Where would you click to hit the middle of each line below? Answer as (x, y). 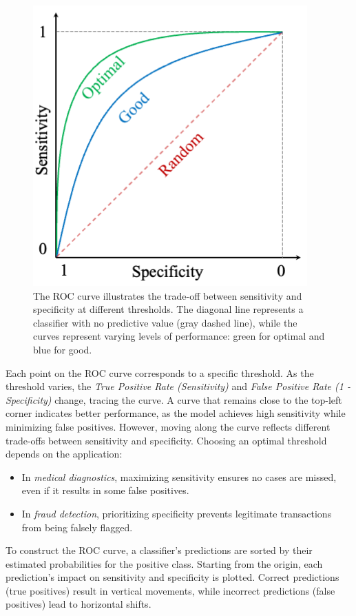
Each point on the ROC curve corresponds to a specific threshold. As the (160, 372)
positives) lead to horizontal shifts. (78, 604)
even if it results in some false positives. (105, 490)
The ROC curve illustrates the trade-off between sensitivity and (168, 295)
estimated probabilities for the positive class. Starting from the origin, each (164, 563)
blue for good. (63, 349)
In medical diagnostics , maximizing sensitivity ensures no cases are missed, (179, 476)
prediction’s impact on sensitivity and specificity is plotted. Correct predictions (172, 577)
